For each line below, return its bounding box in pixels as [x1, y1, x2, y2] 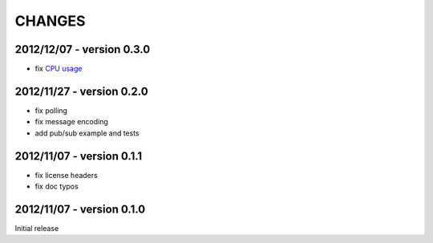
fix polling [34, 105, 68, 115]
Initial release [14, 223, 59, 233]
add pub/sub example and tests [34, 128, 140, 138]
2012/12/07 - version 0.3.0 [14, 43, 151, 56]
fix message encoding [34, 117, 108, 127]
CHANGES [14, 12, 86, 30]
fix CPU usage [34, 64, 83, 74]
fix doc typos [34, 181, 79, 192]
